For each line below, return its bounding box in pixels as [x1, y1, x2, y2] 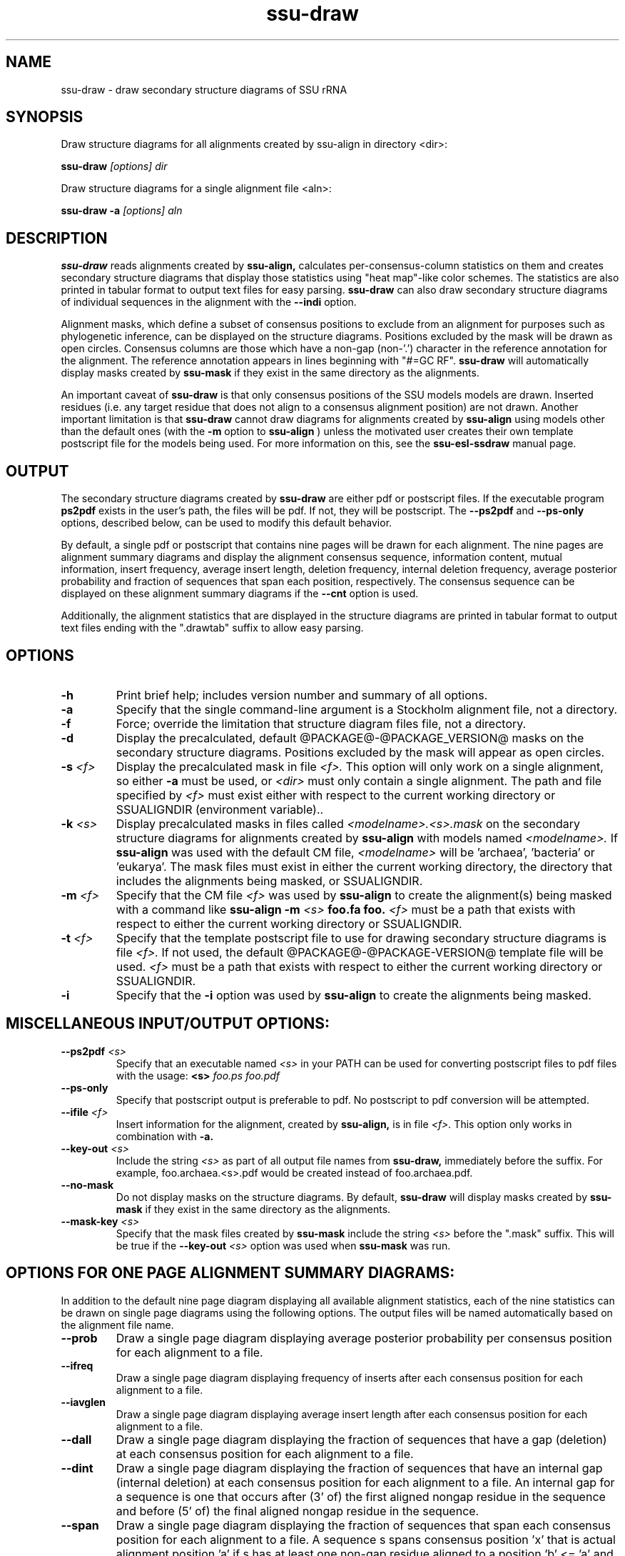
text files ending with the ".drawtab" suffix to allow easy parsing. [61, 622, 364, 634]
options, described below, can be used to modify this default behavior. [61, 517, 392, 529]
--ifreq [61, 1359, 93, 1372]
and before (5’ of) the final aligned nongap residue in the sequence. [116, 1503, 479, 1518]
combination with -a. [116, 1129, 214, 1142]
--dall [61, 1432, 92, 1447]
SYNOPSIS [6, 108, 83, 126]
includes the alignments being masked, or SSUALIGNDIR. [116, 873, 423, 888]
